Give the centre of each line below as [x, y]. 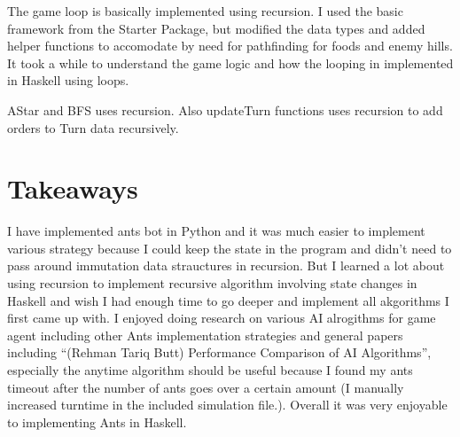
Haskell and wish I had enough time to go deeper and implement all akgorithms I [228, 300]
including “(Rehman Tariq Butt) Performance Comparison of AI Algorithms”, [219, 352]
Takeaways [73, 188]
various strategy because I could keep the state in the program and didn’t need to [230, 248]
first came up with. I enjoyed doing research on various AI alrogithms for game [222, 318]
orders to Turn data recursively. [93, 127]
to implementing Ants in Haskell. [97, 421]
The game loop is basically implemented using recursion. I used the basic [205, 11]
